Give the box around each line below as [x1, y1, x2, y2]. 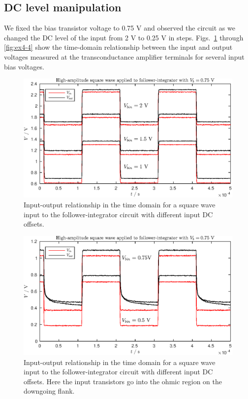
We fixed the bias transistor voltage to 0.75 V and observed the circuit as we [4, 23, 235, 33]
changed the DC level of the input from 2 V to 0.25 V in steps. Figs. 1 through [4, 32, 244, 42]
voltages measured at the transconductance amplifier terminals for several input [4, 51, 245, 62]
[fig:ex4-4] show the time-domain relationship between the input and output [4, 42, 233, 52]
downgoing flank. [24, 386, 75, 396]
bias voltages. [4, 61, 44, 71]
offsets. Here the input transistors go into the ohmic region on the [24, 376, 222, 386]
